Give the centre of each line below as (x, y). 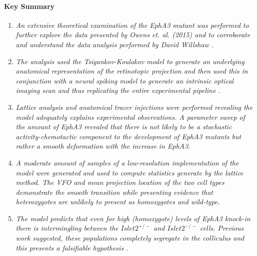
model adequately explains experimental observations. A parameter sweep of (130, 117)
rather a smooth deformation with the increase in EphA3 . (103, 146)
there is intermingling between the (67, 228)
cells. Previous (222, 228)
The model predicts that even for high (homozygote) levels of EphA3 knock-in (133, 218)
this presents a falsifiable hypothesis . (72, 247)
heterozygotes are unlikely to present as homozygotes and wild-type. (118, 202)
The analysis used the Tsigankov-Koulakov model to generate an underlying (130, 61)
